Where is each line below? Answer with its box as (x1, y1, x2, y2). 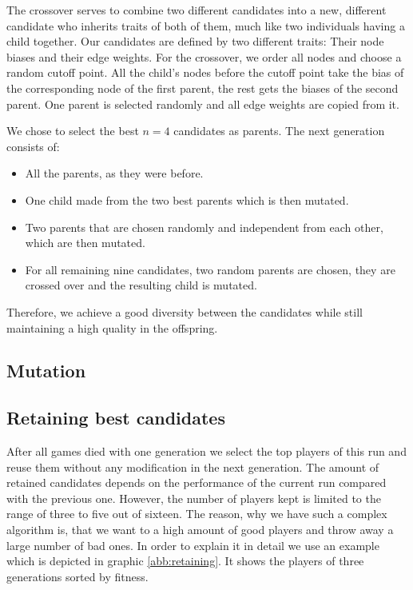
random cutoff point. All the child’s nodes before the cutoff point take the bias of (6, 64, 404, 81)
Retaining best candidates (6, 405, 225, 430)
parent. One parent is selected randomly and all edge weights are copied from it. (6, 95, 399, 112)
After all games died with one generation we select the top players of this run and (6, 443, 407, 460)
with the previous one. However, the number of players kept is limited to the (6, 489, 381, 506)
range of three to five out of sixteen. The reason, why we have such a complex (6, 505, 387, 522)
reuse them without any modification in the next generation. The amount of (6, 458, 379, 475)
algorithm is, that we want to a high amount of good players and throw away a (6, 521, 394, 538)
